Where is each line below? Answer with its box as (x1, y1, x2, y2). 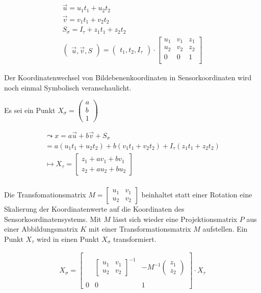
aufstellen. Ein (202, 223, 248, 234)
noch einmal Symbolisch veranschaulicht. (4, 82, 132, 93)
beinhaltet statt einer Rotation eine (141, 189, 252, 200)
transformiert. (113, 233, 156, 244)
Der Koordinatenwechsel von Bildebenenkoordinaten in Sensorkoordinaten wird (4, 72, 252, 82)
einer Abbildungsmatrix (4, 223, 78, 234)
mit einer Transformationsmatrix (89, 223, 191, 234)
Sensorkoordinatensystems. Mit (4, 213, 101, 224)
